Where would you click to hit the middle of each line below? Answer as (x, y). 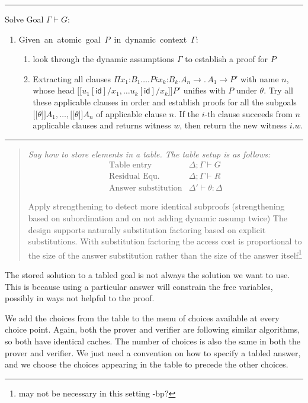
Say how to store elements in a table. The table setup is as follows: (149, 154)
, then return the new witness (233, 125)
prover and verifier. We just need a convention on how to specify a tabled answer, (153, 352)
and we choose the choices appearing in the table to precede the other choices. (147, 364)
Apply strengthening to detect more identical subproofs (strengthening (156, 206)
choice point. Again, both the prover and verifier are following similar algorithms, (153, 329)
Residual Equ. (134, 177)
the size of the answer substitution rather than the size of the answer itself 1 (165, 254)
